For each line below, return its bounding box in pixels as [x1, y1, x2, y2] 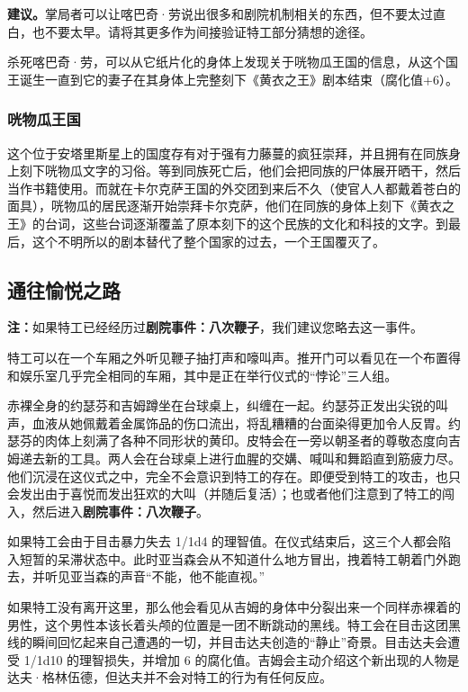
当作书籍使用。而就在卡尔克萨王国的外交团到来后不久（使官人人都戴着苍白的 [7, 178, 461, 197]
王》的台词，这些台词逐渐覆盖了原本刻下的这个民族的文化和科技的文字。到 [7, 213, 448, 232]
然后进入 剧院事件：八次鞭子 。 [31, 501, 209, 520]
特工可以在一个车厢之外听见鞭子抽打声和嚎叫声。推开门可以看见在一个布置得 [7, 347, 461, 366]
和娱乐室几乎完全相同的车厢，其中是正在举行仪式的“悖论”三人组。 [7, 365, 398, 384]
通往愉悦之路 [7, 275, 121, 303]
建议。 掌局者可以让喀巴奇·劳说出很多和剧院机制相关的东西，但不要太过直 [7, 4, 445, 22]
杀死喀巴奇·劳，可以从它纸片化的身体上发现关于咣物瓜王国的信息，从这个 [7, 52, 445, 71]
